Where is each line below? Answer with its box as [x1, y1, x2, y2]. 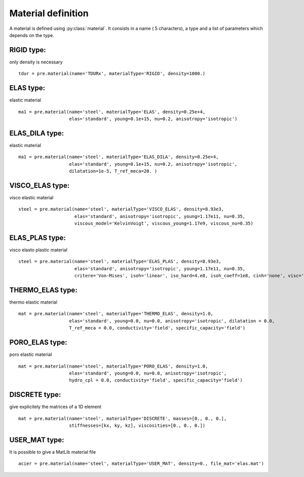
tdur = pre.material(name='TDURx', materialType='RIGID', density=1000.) [18, 71, 206, 77]
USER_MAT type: [9, 435, 64, 444]
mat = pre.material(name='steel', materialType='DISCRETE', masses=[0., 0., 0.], [18, 416, 227, 421]
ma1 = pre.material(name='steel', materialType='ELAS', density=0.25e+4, [18, 109, 206, 115]
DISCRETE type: [9, 390, 61, 399]
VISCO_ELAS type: [9, 181, 70, 190]
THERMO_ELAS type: [9, 285, 78, 294]
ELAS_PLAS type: [9, 233, 66, 242]
